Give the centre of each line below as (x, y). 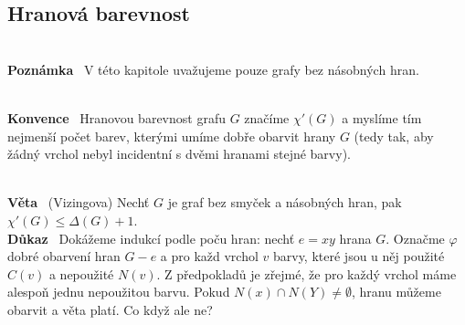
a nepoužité (81, 273)
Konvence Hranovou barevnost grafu (116, 117)
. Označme (415, 238)
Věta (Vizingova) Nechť (79, 202)
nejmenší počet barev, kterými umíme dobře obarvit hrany (172, 136)
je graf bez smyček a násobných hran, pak (285, 202)
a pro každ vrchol (209, 256)
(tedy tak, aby (394, 136)
